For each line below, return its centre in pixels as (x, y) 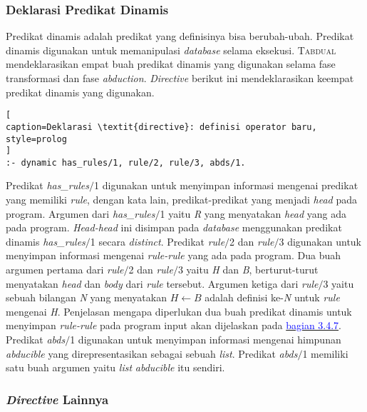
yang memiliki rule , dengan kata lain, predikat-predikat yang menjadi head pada (181, 200)
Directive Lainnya (57, 399)
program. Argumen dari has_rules (81, 213)
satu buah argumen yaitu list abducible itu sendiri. (115, 367)
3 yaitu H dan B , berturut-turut (248, 270)
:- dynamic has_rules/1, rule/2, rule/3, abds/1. (126, 162)
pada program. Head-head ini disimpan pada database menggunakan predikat (174, 227)
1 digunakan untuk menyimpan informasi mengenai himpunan (206, 339)
